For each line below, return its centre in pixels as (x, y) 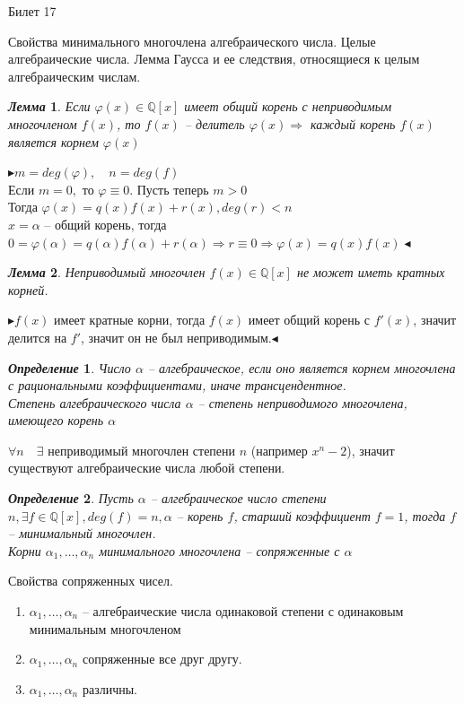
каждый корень (353, 123)
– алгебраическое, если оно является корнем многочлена (302, 367)
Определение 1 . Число (70, 367)
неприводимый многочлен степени (142, 450)
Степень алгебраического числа (95, 402)
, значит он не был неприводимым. (176, 337)
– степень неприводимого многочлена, (302, 402)
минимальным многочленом (105, 628)
